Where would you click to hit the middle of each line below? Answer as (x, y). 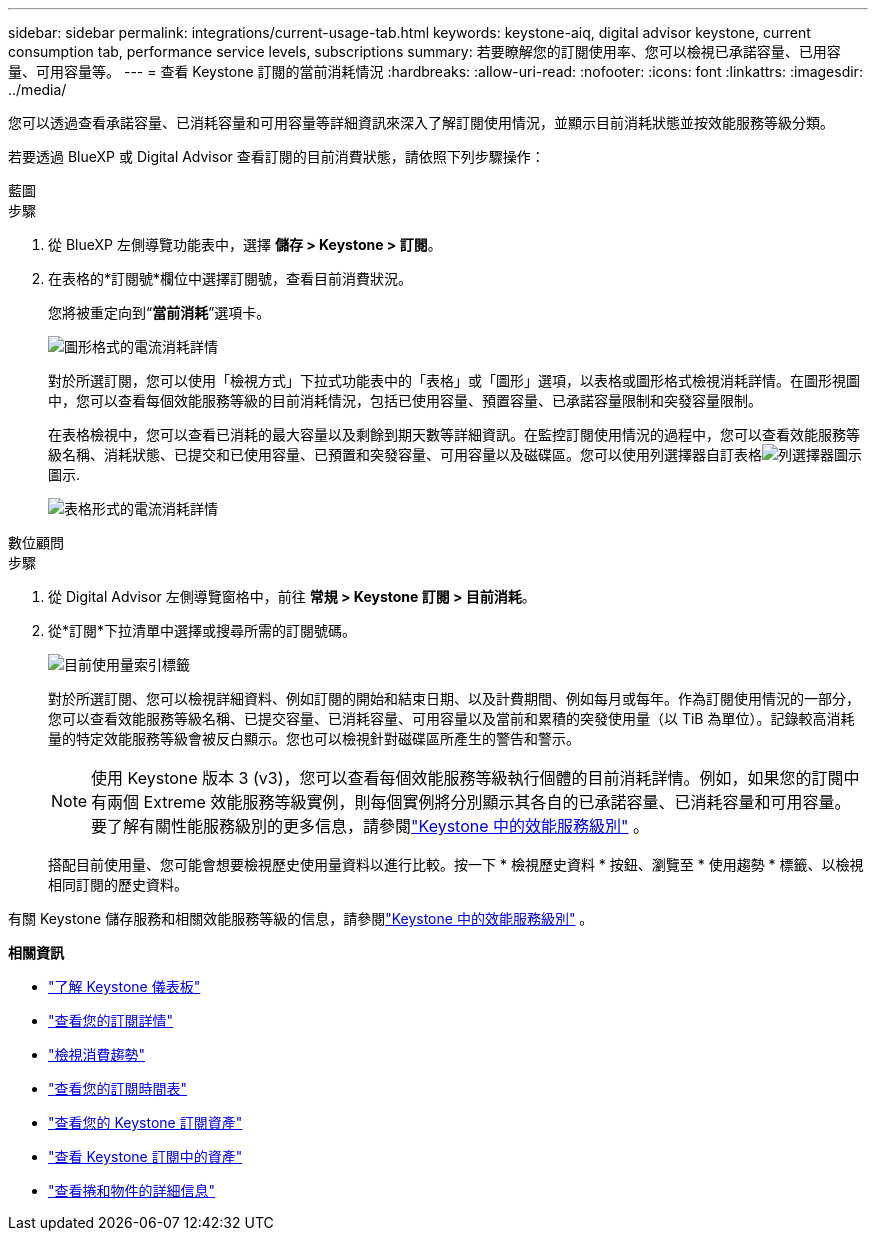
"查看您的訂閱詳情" (111, 1020)
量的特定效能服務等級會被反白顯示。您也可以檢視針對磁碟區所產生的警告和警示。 (314, 738)
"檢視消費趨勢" (97, 1054)
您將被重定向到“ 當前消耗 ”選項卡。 (159, 312)
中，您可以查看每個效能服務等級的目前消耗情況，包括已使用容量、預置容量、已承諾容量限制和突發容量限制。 (405, 400)
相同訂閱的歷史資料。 (118, 884)
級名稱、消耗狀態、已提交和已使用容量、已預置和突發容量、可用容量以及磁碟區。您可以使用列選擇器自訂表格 (405, 454)
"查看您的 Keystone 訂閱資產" (145, 1122)
